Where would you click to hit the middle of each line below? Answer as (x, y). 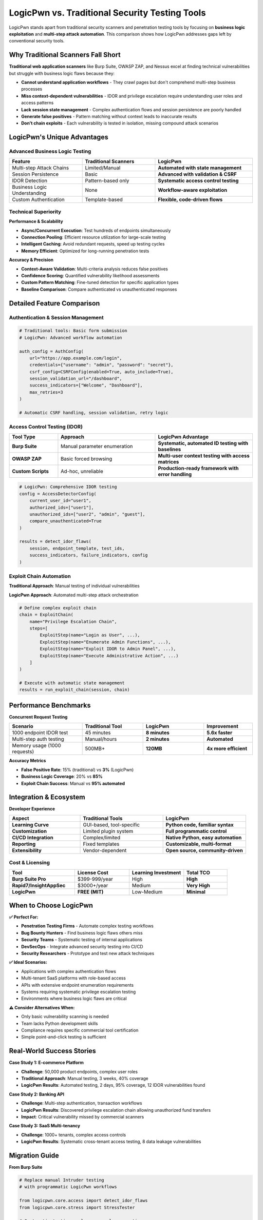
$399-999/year (95, 879)
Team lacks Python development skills (60, 1023)
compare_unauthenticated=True (66, 521)
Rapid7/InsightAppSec (39, 885)
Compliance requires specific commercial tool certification (80, 1030)
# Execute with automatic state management (72, 683)
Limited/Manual (103, 167)
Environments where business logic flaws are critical (74, 998)
